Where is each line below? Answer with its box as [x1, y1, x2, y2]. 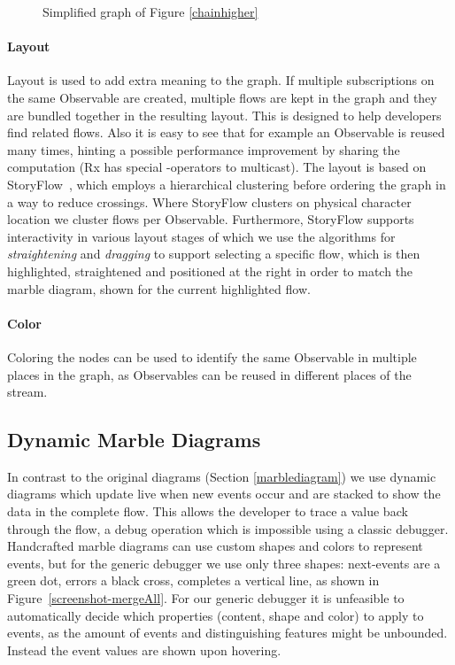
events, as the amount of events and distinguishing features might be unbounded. [7, 623, 448, 642]
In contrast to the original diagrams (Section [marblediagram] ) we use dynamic [7, 467, 436, 485]
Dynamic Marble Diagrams [7, 426, 261, 453]
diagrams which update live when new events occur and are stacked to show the [7, 484, 441, 503]
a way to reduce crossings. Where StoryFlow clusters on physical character [7, 192, 412, 211]
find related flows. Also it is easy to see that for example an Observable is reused [7, 123, 445, 142]
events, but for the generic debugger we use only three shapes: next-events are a [7, 553, 441, 572]
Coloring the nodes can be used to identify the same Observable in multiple [7, 347, 417, 366]
